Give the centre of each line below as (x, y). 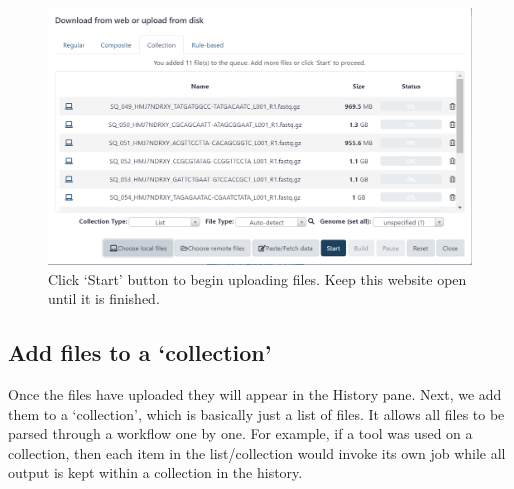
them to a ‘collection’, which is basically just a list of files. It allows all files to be (256, 413)
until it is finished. (104, 298)
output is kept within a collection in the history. (155, 472)
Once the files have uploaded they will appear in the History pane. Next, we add (255, 394)
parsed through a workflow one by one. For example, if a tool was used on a (240, 433)
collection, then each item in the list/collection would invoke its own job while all (257, 452)
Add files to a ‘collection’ (140, 352)
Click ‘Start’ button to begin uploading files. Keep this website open (257, 278)
